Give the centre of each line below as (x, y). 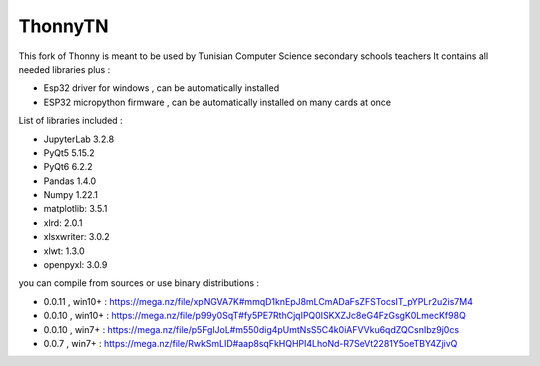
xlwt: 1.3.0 (64, 251)
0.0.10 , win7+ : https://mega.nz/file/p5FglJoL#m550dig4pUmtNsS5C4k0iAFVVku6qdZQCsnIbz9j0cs (251, 329)
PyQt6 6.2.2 (68, 167)
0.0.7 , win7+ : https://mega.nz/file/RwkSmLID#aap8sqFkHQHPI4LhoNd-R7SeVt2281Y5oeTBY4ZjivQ (250, 343)
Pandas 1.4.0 (70, 181)
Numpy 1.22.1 (71, 195)
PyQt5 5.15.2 (69, 152)
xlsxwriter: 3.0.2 (76, 237)
